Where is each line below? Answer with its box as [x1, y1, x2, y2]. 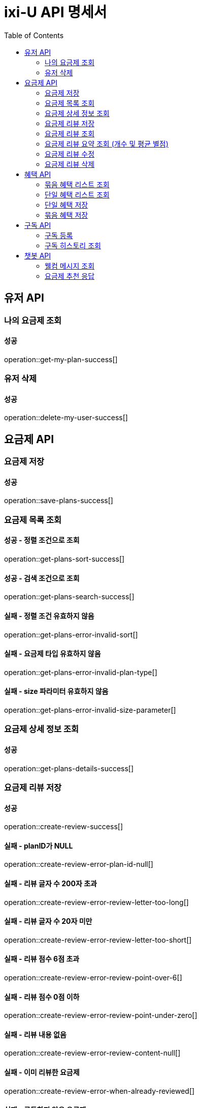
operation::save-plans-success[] [4, 496, 113, 505]
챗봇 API [24, 251, 51, 260]
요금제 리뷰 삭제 [45, 159, 95, 168]
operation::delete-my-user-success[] [4, 413, 128, 422]
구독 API [24, 220, 51, 229]
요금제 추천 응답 [45, 271, 95, 280]
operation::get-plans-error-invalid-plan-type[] [4, 667, 157, 677]
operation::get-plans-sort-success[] [4, 555, 125, 564]
